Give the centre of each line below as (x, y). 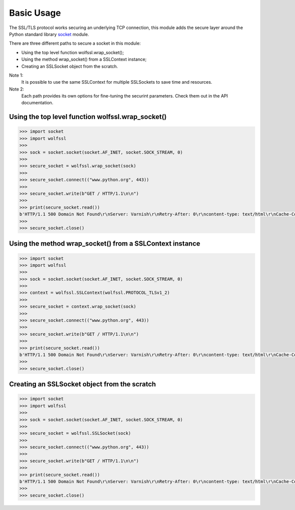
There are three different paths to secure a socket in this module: (75, 43)
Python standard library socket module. (49, 34)
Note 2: (17, 89)
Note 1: (16, 75)
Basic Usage (35, 13)
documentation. (37, 103)
